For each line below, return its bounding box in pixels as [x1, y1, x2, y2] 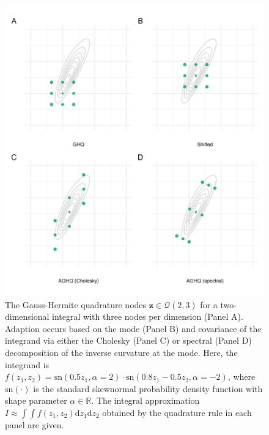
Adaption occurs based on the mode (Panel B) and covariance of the [5, 322, 262, 335]
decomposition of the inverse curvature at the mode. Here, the [5, 346, 238, 358]
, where [227, 370, 256, 383]
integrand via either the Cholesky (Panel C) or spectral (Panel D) [5, 334, 252, 347]
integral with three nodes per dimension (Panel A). [52, 310, 243, 323]
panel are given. [5, 418, 64, 431]
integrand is [5, 358, 50, 371]
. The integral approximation [91, 394, 200, 407]
